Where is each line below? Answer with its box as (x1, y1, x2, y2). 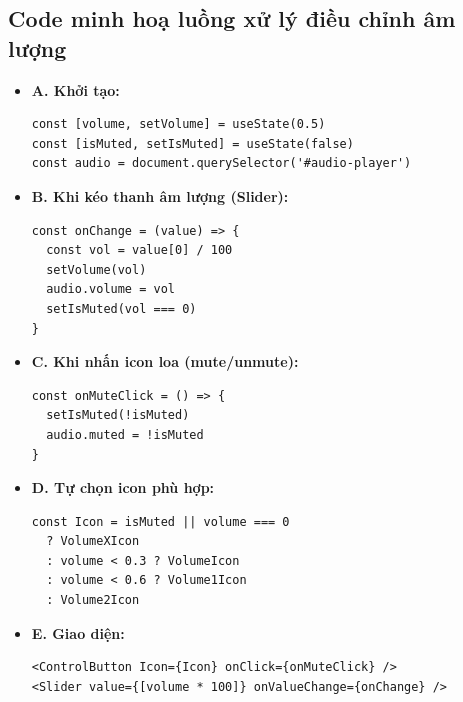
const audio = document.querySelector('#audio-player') (31, 156, 412, 171)
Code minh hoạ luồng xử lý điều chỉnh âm (8, 3, 456, 34)
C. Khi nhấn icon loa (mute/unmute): (31, 351, 299, 372)
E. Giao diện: (31, 622, 125, 643)
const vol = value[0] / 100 (46, 243, 233, 258)
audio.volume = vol (46, 282, 175, 297)
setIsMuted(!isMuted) (46, 408, 190, 423)
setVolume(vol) (46, 262, 147, 277)
